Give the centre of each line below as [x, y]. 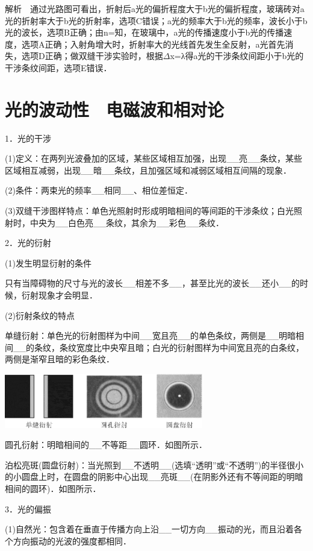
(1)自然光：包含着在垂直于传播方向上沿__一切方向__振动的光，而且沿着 [149, 529]
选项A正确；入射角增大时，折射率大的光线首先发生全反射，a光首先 [153, 44]
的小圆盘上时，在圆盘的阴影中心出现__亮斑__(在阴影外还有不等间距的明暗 [154, 477]
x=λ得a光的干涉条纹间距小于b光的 [237, 56]
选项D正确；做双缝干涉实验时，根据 [92, 56]
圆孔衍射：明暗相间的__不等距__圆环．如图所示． [106, 445]
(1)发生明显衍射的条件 [48, 263]
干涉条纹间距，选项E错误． [58, 67]
